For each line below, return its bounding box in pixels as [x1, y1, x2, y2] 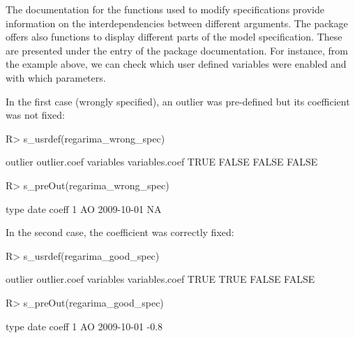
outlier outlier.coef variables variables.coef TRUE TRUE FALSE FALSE [6, 272, 315, 286]
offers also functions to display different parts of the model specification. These [6, 29, 342, 44]
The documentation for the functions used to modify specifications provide [6, 2, 324, 16]
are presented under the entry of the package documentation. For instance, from [6, 43, 348, 57]
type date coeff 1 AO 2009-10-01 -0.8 [6, 318, 163, 333]
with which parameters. [6, 70, 106, 84]
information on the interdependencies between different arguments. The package [6, 15, 348, 30]
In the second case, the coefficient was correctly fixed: [6, 225, 234, 240]
